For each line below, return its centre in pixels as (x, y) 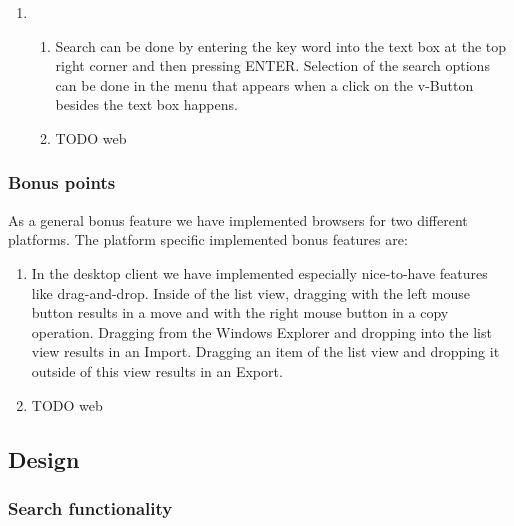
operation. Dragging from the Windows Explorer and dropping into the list (261, 331)
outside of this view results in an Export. (157, 370)
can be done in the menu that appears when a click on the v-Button (264, 84)
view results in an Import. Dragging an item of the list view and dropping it (265, 351)
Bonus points (62, 182)
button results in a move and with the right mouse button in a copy (240, 312)
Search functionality (90, 507)
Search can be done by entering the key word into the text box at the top (281, 45)
